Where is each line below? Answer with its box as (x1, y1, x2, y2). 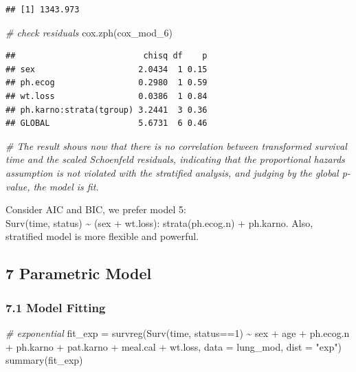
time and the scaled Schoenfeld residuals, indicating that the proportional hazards (5, 152, 345, 166)
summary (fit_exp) (5, 353, 83, 367)
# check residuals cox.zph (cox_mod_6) (5, 25, 173, 39)
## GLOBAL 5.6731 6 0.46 (5, 118, 208, 129)
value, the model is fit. (5, 179, 99, 193)
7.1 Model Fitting (5, 298, 106, 316)
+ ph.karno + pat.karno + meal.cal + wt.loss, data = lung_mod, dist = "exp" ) (5, 339, 342, 353)
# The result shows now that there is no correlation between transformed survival (5, 138, 347, 153)
